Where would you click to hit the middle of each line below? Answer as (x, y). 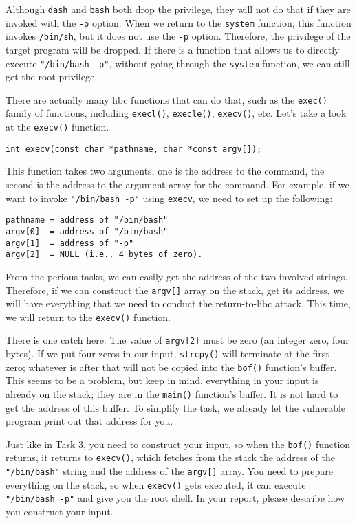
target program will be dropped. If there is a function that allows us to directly (173, 49)
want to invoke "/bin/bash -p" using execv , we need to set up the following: (169, 198)
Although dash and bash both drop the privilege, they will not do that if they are (178, 9)
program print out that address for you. (89, 421)
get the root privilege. (52, 77)
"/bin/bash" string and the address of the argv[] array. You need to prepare (170, 471)
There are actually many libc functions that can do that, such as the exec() (166, 99)
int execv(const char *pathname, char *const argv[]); (134, 149)
